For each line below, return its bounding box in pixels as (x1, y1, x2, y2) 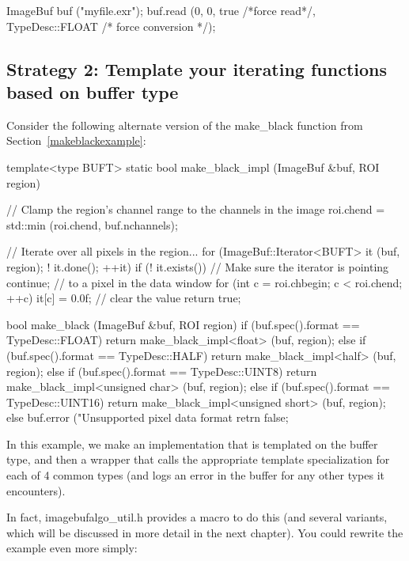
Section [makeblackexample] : (6, 132, 146, 149)
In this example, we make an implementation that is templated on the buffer (6, 435, 378, 452)
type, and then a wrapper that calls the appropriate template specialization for (6, 451, 390, 468)
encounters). (6, 482, 66, 498)
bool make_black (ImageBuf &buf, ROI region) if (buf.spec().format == (6, 316, 360, 332)
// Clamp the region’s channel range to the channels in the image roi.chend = (6, 201, 385, 218)
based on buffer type (6, 79, 179, 104)
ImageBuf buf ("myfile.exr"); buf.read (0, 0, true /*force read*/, (6, 2, 316, 18)
